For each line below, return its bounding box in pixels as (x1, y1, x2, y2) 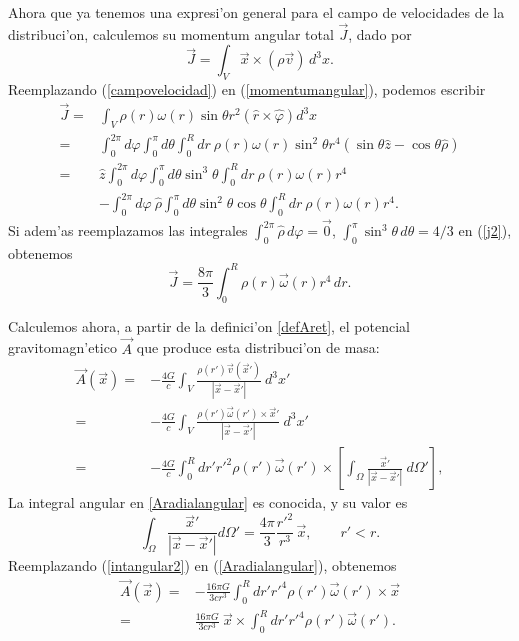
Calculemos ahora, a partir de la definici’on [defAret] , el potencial (8, 315, 410, 336)
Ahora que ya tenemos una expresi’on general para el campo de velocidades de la (8, 2, 505, 22)
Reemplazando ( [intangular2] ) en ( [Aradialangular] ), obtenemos (8, 555, 397, 576)
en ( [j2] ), (458, 220, 512, 241)
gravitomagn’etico (8, 337, 117, 358)
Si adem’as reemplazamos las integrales (8, 220, 248, 241)
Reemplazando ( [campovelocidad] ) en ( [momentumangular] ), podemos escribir (8, 79, 486, 100)
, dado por (348, 23, 412, 44)
